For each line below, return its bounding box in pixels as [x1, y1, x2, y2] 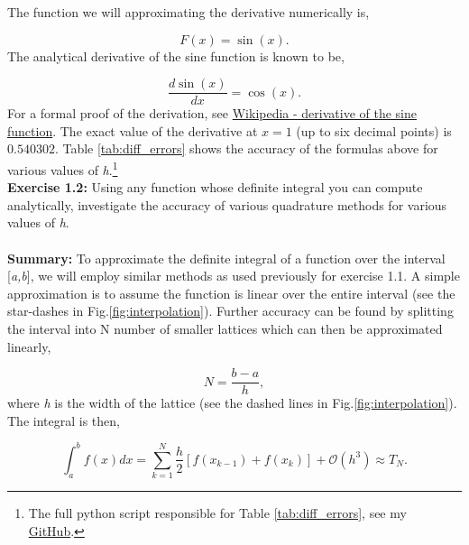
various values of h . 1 [7, 158, 118, 179]
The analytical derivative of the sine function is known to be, [7, 46, 345, 65]
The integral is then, [7, 411, 120, 430]
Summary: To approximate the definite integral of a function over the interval [7, 248, 446, 267]
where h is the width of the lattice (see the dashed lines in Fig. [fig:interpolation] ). [7, 393, 457, 412]
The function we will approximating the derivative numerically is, [7, 3, 370, 21]
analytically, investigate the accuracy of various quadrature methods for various [7, 195, 447, 214]
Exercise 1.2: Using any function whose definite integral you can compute [7, 178, 423, 197]
